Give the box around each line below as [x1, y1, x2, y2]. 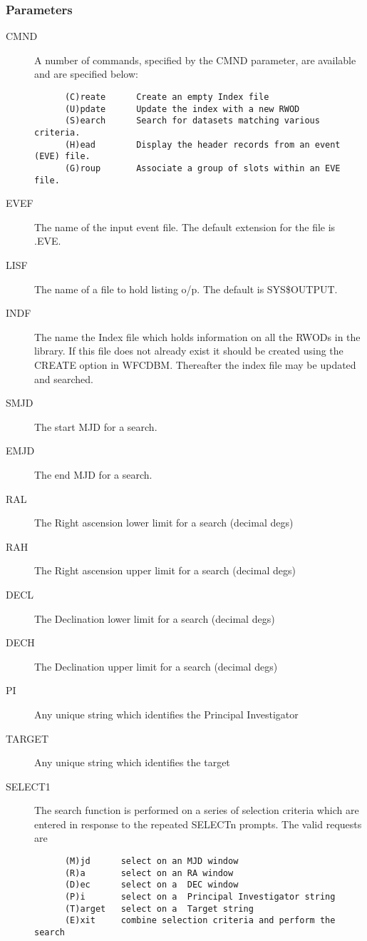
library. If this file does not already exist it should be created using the [34, 343, 343, 358]
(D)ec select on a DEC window [64, 880, 239, 890]
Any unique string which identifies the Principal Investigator [34, 706, 299, 721]
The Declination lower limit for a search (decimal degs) [34, 611, 275, 626]
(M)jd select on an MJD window [64, 856, 239, 867]
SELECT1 [6, 778, 51, 793]
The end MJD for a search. [34, 467, 153, 482]
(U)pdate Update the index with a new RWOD [64, 103, 300, 114]
